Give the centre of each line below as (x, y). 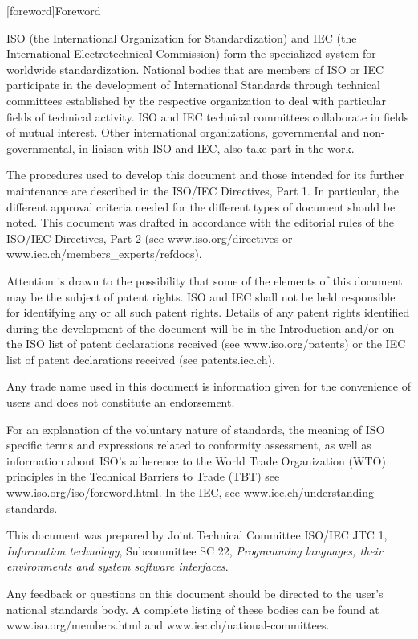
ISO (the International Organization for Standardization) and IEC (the (182, 37)
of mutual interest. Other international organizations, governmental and (183, 132)
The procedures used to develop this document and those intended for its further (205, 175)
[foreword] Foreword (54, 10)
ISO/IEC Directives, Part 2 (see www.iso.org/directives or (150, 238)
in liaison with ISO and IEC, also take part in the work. (217, 147)
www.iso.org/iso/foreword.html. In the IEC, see (124, 492)
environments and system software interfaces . (118, 566)
